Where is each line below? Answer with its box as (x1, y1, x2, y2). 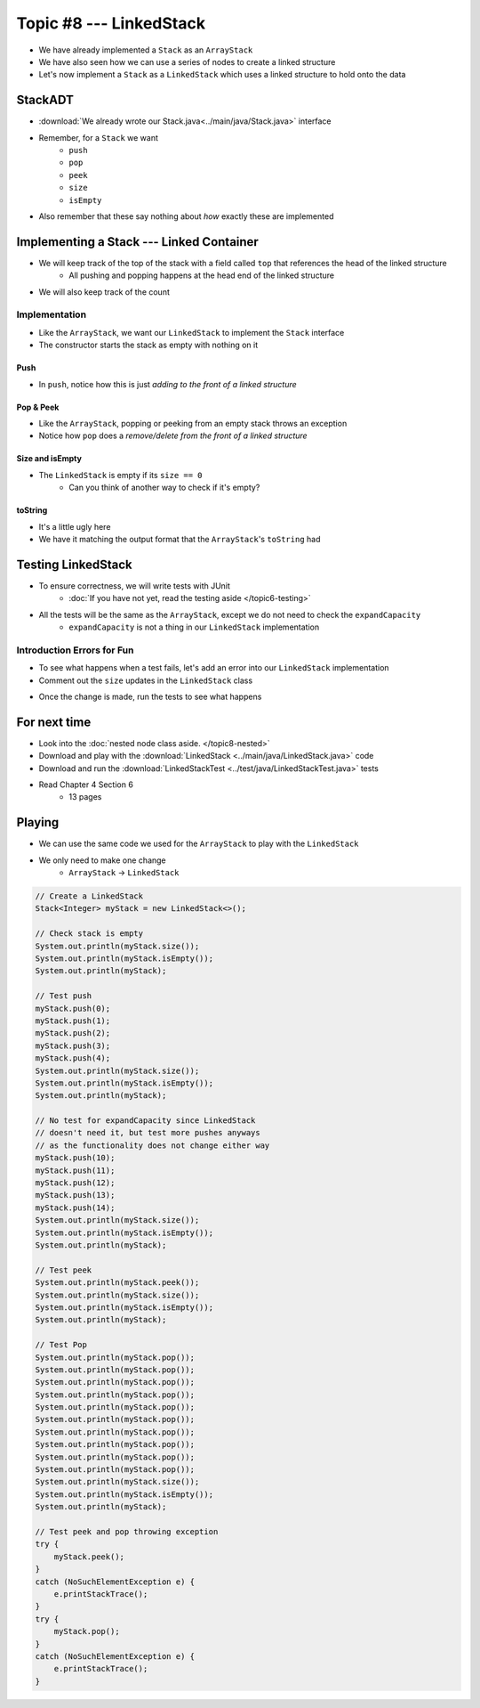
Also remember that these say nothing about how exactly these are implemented (38, 210, 334, 222)
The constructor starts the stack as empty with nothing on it (38, 339, 259, 351)
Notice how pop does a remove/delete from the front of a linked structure (38, 430, 308, 441)
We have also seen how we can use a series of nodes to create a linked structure (38, 56, 336, 67)
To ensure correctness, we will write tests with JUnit (38, 580, 231, 591)
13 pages (68, 792, 102, 802)
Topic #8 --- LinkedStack (16, 13, 206, 33)
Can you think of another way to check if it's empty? (68, 482, 260, 493)
